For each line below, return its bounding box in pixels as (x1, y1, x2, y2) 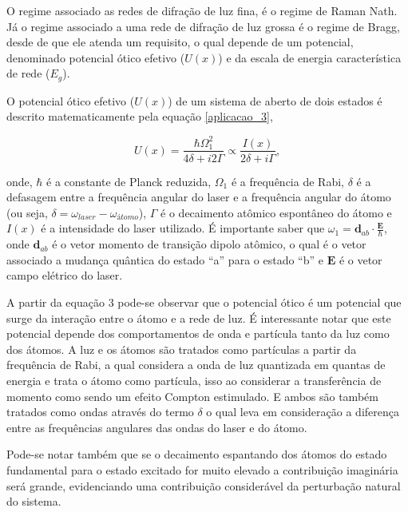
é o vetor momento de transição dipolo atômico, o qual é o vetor (52, 236, 366, 252)
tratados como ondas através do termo (6, 403, 194, 420)
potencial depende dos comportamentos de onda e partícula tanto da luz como (6, 325, 390, 342)
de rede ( (6, 65, 50, 81)
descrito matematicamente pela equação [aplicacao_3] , (6, 108, 273, 125)
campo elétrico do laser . (6, 267, 123, 284)
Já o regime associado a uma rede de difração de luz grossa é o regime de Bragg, (6, 18, 400, 34)
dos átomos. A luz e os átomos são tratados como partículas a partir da (6, 340, 357, 357)
